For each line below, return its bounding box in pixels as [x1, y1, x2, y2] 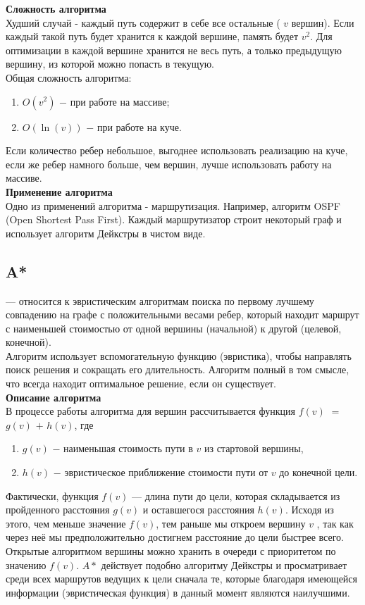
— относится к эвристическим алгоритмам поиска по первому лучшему [6, 293, 314, 308]
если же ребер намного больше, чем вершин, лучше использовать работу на [6, 156, 332, 171]
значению [6, 557, 47, 572]
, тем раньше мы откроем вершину [156, 516, 306, 530]
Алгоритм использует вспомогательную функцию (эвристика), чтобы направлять [6, 348, 352, 363]
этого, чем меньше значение [6, 516, 126, 530]
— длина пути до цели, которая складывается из [132, 488, 340, 503]
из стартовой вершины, [204, 441, 304, 456]
